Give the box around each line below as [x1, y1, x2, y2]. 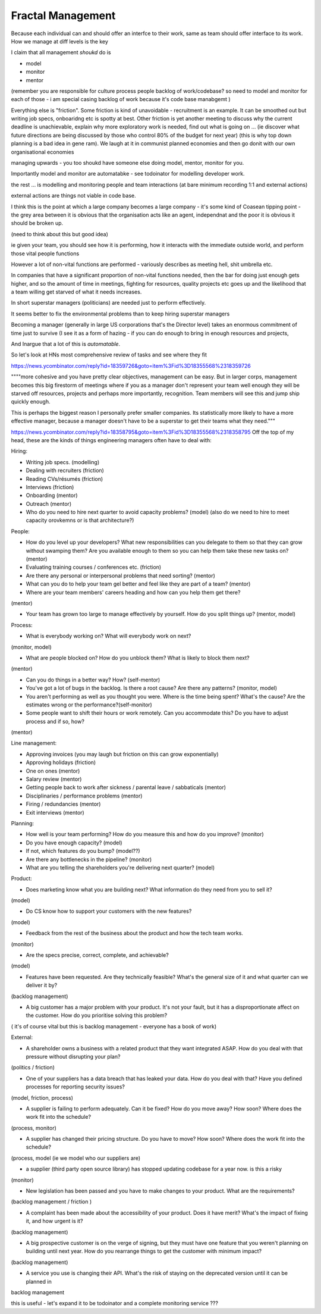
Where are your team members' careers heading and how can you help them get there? [26, 589, 241, 596]
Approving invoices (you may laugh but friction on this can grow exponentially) [26, 750, 219, 758]
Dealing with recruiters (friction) [26, 467, 104, 474]
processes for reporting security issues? [26, 1083, 125, 1090]
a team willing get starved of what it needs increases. [11, 289, 142, 296]
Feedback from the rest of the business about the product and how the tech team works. [26, 930, 244, 937]
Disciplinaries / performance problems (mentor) [26, 792, 143, 799]
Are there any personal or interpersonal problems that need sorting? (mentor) [26, 572, 215, 579]
